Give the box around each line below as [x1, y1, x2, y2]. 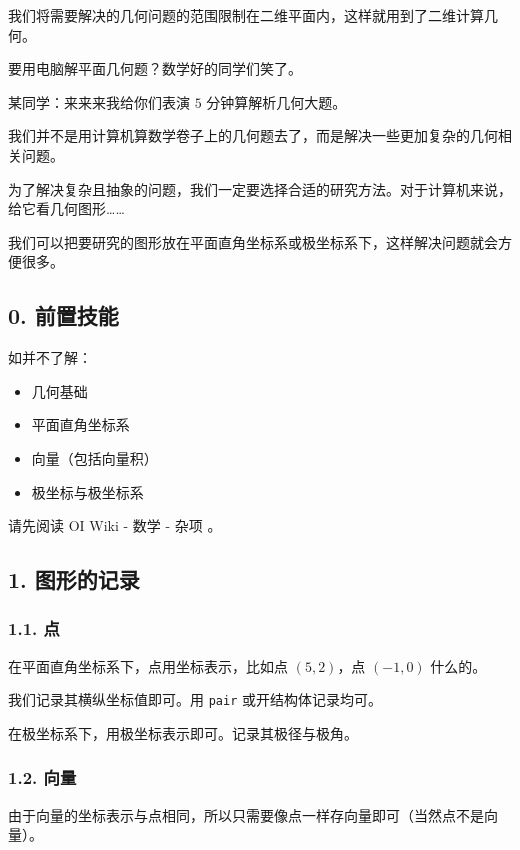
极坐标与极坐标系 [31, 481, 144, 502]
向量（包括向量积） [31, 447, 158, 468]
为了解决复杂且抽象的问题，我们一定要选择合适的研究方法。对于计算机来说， [8, 178, 512, 199]
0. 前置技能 [8, 300, 119, 331]
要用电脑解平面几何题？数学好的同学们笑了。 [8, 58, 302, 79]
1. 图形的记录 [8, 564, 140, 595]
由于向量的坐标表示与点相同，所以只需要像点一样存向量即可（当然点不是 [8, 804, 484, 825]
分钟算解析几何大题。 [206, 91, 347, 112]
